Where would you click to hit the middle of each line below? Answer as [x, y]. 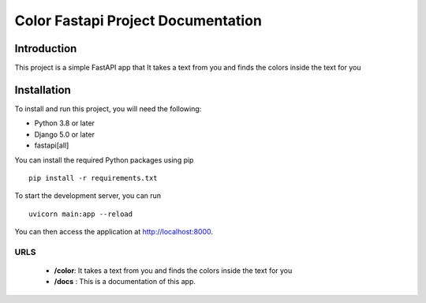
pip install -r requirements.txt [93, 178]
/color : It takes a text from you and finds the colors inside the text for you [173, 271]
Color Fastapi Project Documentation [138, 21]
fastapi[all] [52, 145]
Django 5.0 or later [64, 134]
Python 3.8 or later [64, 123]
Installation [43, 90]
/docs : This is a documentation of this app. [125, 282]
